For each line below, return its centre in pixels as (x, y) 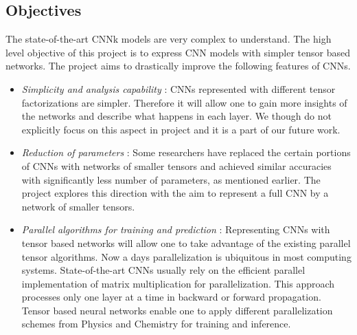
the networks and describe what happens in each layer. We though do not (176, 116)
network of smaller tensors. (78, 206)
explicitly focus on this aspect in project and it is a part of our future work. (181, 129)
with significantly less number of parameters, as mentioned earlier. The (171, 179)
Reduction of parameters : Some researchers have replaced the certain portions (186, 152)
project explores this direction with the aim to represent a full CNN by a (175, 193)
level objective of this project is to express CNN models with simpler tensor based (178, 52)
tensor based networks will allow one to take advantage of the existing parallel (186, 242)
